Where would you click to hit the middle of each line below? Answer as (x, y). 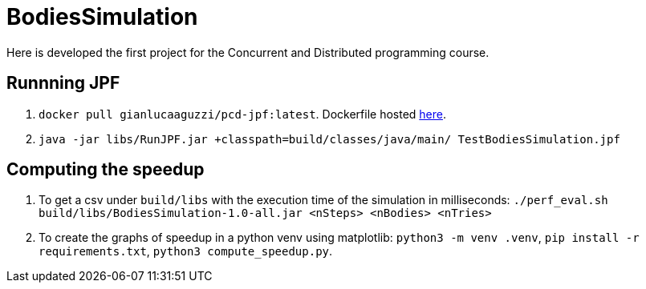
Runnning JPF (63, 83)
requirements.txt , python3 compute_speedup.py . (186, 251)
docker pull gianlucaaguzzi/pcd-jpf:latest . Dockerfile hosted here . (242, 114)
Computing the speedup (106, 170)
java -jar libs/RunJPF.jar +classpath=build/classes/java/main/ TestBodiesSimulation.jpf (329, 139)
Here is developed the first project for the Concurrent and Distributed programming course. (248, 52)
